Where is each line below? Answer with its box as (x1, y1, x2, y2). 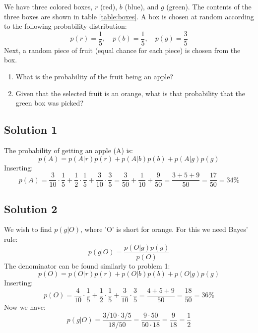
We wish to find (4, 224, 52, 234)
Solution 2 (4, 201, 58, 216)
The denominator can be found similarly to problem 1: (4, 260, 170, 271)
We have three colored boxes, (4, 1, 93, 11)
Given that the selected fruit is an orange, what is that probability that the (15, 88, 245, 98)
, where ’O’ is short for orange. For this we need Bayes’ (80, 224, 248, 234)
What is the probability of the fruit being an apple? (15, 71, 173, 82)
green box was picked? (15, 98, 84, 108)
